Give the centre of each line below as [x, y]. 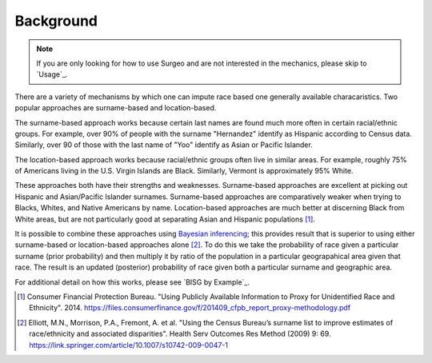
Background [56, 21]
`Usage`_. [52, 74]
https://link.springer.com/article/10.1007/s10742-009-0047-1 [128, 345]
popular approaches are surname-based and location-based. [116, 108]
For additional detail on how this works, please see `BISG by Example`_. [132, 282]
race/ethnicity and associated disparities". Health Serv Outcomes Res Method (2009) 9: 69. [180, 334]
